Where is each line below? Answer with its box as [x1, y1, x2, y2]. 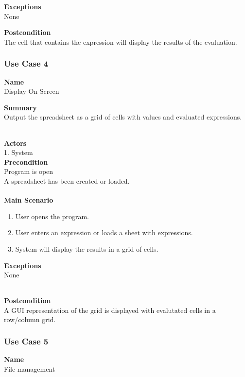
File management [4, 363, 55, 374]
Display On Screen [4, 86, 59, 96]
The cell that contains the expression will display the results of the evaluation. [4, 36, 237, 47]
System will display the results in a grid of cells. [15, 243, 158, 254]
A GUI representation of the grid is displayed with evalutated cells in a [4, 305, 216, 315]
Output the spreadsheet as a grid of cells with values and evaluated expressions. [4, 112, 242, 122]
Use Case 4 [4, 57, 49, 69]
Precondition [4, 156, 48, 167]
